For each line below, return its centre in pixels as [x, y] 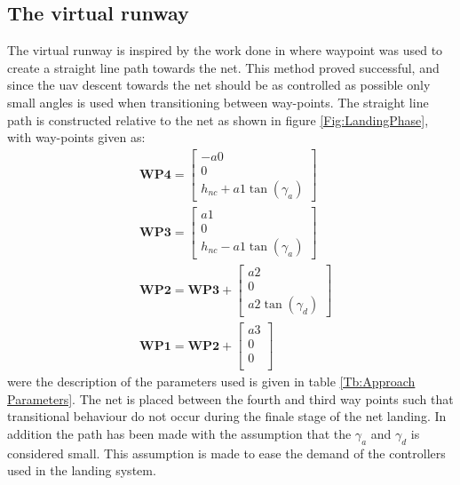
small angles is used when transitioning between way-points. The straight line [218, 102]
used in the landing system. [82, 470]
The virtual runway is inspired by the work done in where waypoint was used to [225, 50]
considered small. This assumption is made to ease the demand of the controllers [226, 453]
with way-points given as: [76, 137]
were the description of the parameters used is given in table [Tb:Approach [211, 382]
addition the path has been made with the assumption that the [179, 434]
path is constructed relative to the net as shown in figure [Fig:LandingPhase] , [218, 119]
